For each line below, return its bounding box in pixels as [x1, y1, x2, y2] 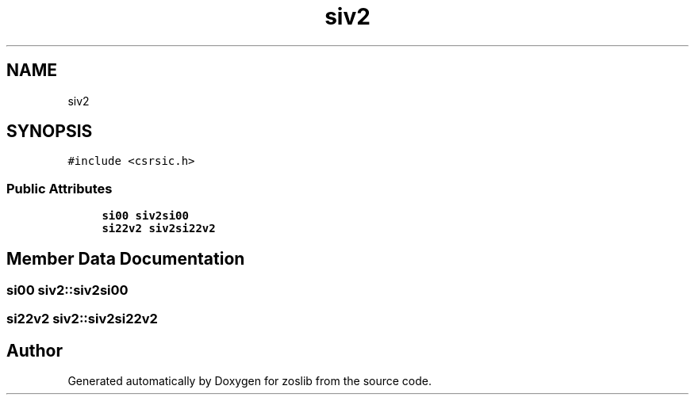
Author [6, 340, 63, 361]
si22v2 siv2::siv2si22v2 [6, 311, 158, 327]
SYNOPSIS [6, 121, 93, 142]
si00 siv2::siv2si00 [6, 282, 129, 299]
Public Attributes [6, 180, 113, 197]
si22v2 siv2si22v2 [102, 222, 216, 235]
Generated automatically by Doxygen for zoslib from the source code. [67, 374, 432, 388]
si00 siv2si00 [102, 209, 189, 223]
